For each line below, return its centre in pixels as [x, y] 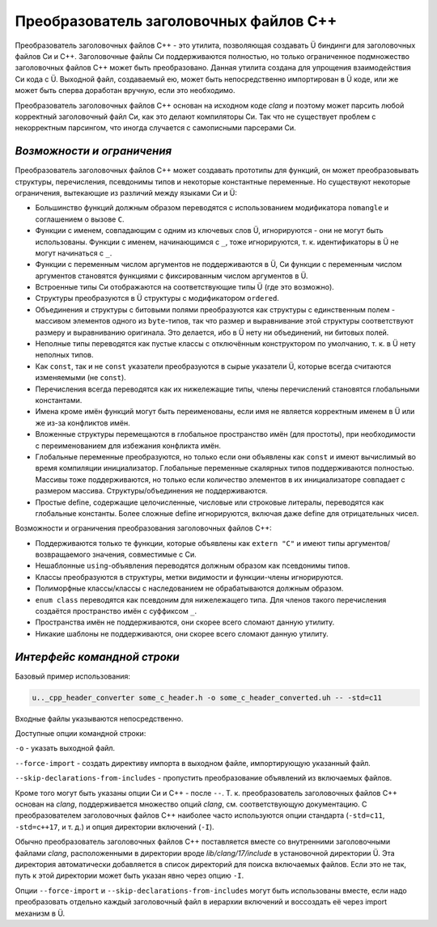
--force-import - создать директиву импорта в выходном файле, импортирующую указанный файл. [193, 763]
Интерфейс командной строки [97, 656]
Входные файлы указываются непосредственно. [99, 718]
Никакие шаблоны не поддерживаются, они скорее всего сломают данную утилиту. [182, 633]
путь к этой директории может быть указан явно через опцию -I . [129, 876]
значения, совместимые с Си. [144, 555]
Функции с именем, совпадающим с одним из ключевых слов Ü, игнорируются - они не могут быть [209, 231]
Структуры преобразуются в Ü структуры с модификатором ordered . [157, 298]
